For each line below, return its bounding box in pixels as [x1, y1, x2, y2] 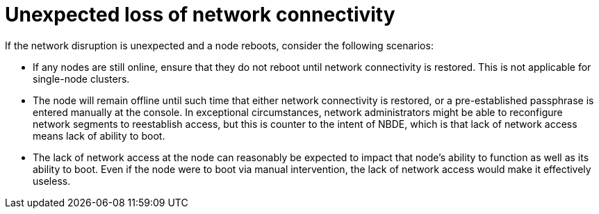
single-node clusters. [33, 72, 130, 85]
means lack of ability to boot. [33, 129, 165, 142]
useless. [33, 174, 71, 187]
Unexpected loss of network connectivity [5, 3, 395, 26]
